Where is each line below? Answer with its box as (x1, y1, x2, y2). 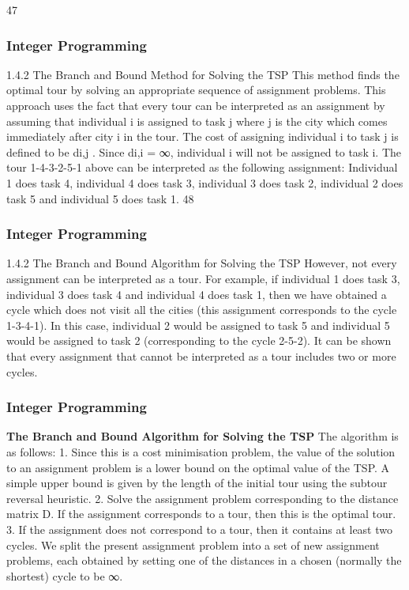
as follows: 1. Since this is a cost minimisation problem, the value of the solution (6, 443, 396, 460)
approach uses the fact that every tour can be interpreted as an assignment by (6, 97, 385, 113)
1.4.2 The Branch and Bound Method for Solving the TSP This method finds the (6, 66, 400, 82)
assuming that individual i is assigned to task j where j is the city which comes (6, 112, 388, 129)
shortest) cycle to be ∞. (6, 567, 123, 584)
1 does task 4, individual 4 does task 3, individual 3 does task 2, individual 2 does (6, 174, 403, 191)
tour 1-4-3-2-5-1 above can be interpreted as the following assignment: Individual (6, 159, 398, 176)
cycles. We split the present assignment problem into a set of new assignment (6, 536, 380, 553)
